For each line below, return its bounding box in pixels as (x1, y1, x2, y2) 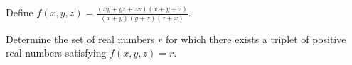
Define (6, 5, 33, 20)
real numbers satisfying (6, 45, 107, 60)
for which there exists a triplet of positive (165, 31, 346, 46)
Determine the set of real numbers (6, 31, 155, 46)
